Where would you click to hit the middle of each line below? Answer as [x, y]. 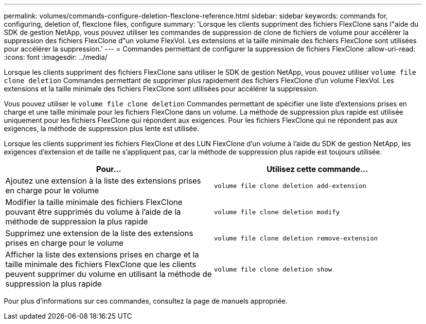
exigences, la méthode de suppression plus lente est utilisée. [102, 128]
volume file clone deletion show [273, 269]
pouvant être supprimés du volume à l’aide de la [93, 212]
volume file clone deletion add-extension [290, 186]
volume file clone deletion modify [277, 212]
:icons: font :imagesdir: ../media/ [56, 57]
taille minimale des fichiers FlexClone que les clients [101, 264]
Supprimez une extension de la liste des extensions [99, 233]
